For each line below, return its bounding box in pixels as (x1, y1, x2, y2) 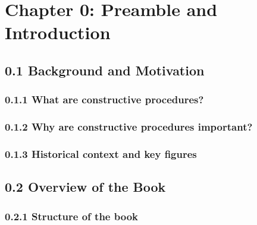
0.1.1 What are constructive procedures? (5, 92, 204, 107)
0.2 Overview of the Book (5, 178, 166, 196)
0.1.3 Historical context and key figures (5, 146, 197, 161)
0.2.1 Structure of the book (5, 208, 138, 223)
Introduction (5, 20, 111, 45)
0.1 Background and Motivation (5, 61, 205, 79)
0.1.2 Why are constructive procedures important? (5, 119, 253, 134)
